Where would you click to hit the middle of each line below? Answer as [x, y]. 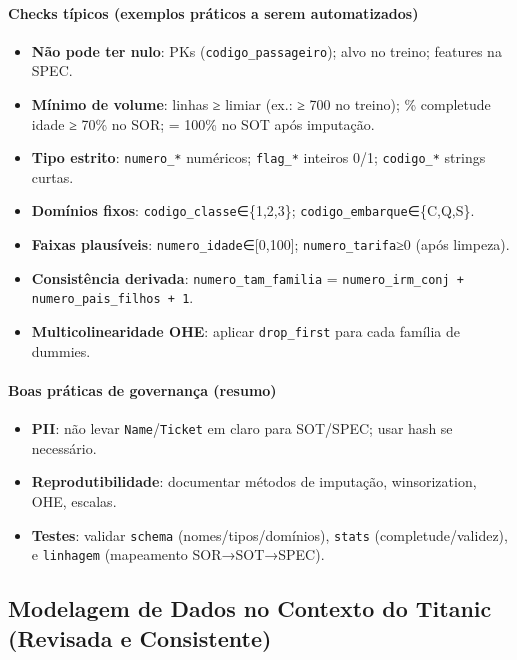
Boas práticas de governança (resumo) [142, 389]
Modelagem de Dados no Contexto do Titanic [250, 608]
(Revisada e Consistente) [140, 637]
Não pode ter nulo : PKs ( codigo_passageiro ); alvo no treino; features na [266, 50]
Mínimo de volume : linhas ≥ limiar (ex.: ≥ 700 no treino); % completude [261, 104]
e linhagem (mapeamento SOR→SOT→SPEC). [178, 554]
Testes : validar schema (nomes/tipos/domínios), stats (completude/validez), [269, 534]
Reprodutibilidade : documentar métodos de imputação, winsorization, [254, 481]
